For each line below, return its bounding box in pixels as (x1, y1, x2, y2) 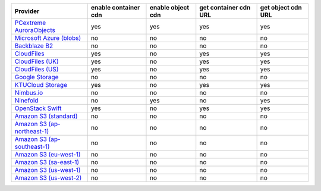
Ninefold (14, 96, 39, 104)
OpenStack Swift (14, 104, 62, 112)
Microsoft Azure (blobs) (14, 34, 81, 42)
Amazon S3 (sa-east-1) (14, 158, 80, 166)
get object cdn (260, 4, 303, 11)
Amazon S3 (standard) (14, 112, 78, 120)
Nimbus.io (14, 89, 43, 96)
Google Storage (14, 73, 59, 81)
